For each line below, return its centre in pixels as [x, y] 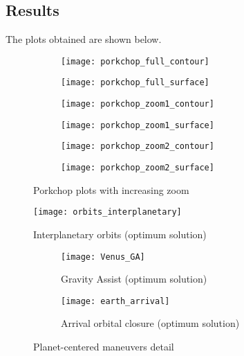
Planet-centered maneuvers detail [104, 347]
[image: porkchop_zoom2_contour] [138, 146]
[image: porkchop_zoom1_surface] [138, 125]
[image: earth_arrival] [115, 301]
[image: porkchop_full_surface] [135, 83]
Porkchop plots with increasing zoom [111, 189]
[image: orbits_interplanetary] [107, 212]
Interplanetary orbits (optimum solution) [120, 234]
